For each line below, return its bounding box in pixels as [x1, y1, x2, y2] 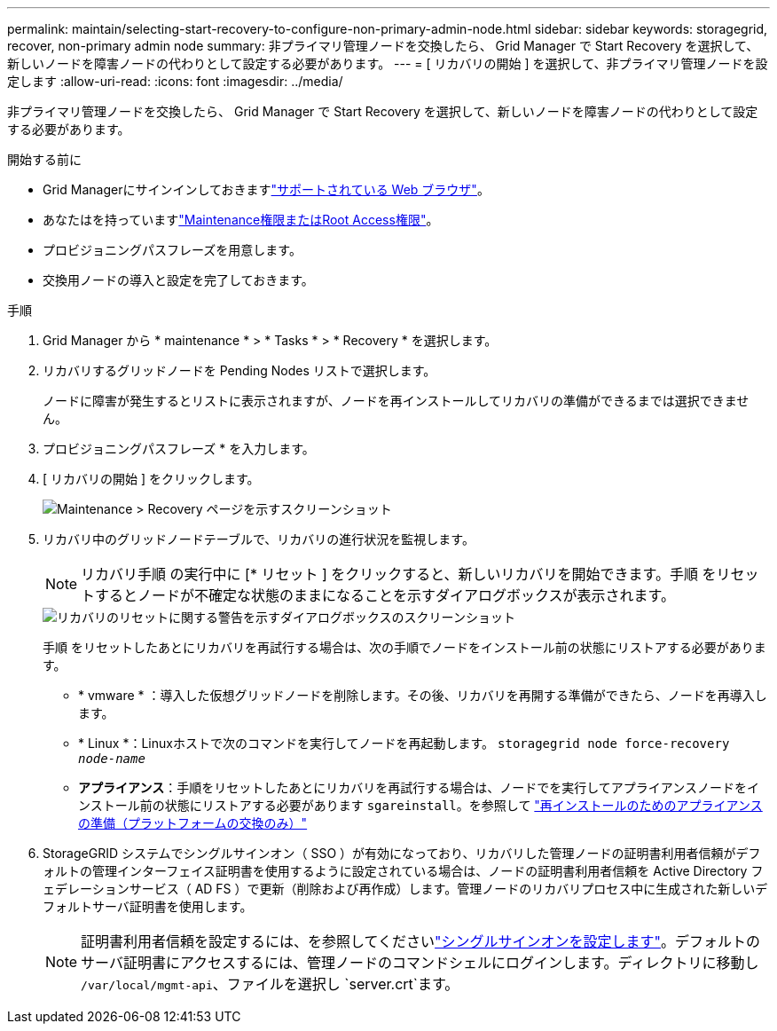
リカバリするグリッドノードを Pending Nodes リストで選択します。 [43, 363, 436, 378]
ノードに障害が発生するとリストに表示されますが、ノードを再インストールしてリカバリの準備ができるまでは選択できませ [43, 393, 750, 408]
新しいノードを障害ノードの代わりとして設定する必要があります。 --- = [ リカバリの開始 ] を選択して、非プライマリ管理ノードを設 [7, 56, 768, 71]
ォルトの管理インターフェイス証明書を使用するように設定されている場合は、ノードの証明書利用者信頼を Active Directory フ [43, 863, 764, 878]
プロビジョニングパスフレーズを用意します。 [43, 242, 302, 257]
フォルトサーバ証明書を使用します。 [43, 899, 253, 914]
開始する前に [7, 152, 82, 167]
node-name [78, 752, 145, 766]
